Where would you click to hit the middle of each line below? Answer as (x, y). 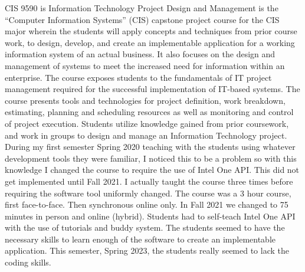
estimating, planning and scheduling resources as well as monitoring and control (149, 112)
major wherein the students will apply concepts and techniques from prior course (151, 31)
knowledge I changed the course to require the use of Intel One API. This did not (152, 170)
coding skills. (28, 262)
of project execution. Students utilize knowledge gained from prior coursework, (147, 123)
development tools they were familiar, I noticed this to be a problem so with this (151, 158)
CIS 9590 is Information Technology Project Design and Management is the (142, 8)
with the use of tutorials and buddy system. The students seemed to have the (145, 227)
